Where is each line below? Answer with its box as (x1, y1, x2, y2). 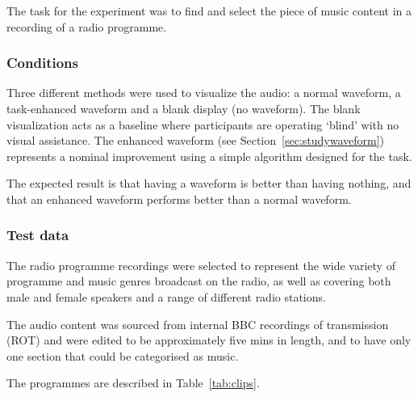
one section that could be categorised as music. (6, 347, 239, 364)
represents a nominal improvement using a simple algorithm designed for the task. (6, 147, 412, 164)
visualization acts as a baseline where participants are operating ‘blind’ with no (6, 116, 399, 133)
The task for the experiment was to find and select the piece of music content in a (6, 2, 412, 19)
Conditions (6, 53, 78, 73)
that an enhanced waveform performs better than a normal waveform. (6, 190, 352, 207)
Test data (6, 225, 69, 245)
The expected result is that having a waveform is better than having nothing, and (6, 175, 412, 192)
